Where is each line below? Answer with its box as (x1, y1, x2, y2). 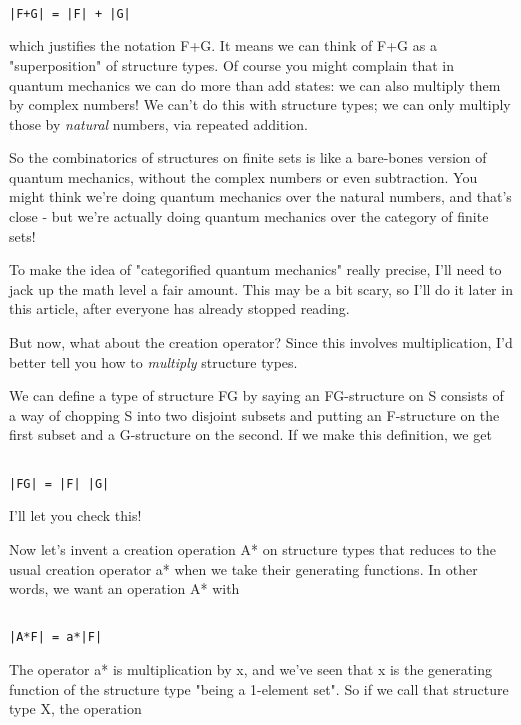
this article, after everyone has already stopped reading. (9, 298, 350, 319)
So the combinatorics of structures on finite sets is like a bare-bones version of (9, 147, 487, 168)
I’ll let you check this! (9, 505, 142, 526)
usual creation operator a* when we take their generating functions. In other (9, 558, 478, 579)
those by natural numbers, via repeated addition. (9, 113, 308, 134)
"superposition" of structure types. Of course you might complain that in (9, 54, 455, 75)
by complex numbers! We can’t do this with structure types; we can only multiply (9, 94, 511, 115)
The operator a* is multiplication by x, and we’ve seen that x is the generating (9, 659, 492, 679)
